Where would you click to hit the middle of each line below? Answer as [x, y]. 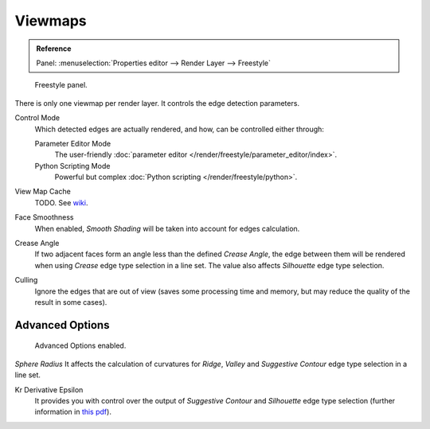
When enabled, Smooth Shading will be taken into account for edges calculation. [167, 228]
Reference [54, 49]
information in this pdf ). [73, 412]
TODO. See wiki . [61, 202]
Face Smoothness [44, 217]
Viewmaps [51, 21]
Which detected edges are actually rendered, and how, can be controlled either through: [179, 129]
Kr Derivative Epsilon [49, 389]
